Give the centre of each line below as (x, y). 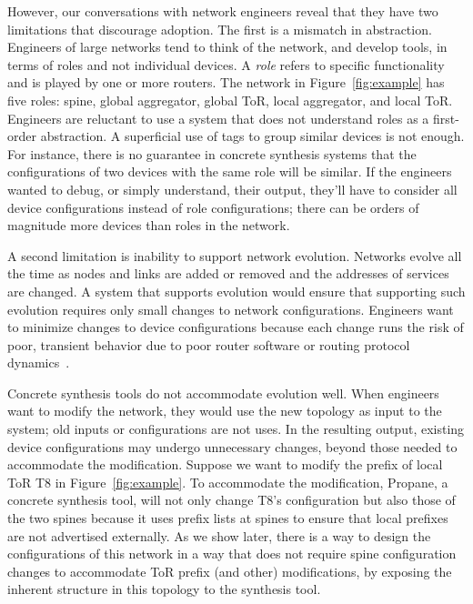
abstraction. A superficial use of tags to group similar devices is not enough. (252, 136)
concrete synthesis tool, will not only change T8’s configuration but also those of (231, 500)
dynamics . (39, 362)
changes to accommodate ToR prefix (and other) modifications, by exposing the (230, 571)
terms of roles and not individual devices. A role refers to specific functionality (226, 64)
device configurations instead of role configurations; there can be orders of (213, 207)
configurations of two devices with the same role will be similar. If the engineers (230, 171)
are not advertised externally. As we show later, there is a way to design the (219, 535)
